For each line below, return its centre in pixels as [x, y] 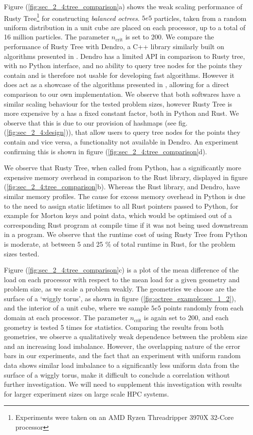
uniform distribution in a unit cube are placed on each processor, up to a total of [125, 27]
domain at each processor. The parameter [66, 317]
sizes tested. [22, 253]
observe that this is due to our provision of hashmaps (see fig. [96, 122]
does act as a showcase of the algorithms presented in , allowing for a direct [117, 84]
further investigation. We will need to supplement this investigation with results [123, 384]
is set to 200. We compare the [170, 37]
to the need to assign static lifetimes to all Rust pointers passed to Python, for [121, 206]
